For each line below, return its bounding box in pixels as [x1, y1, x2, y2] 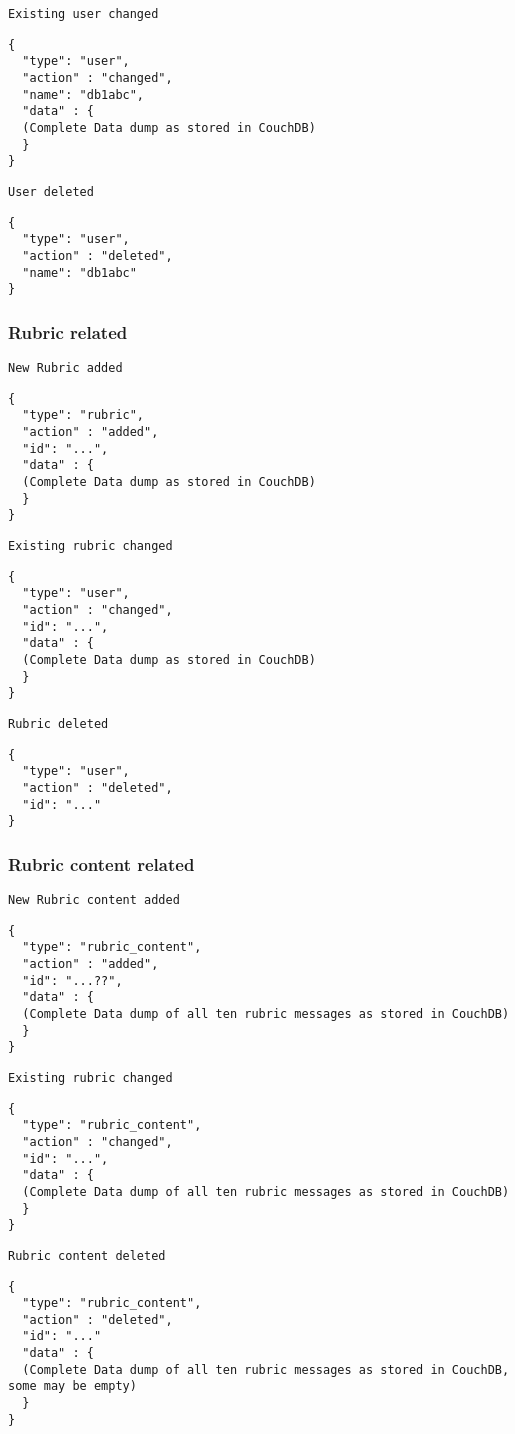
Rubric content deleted [8, 1248, 166, 1263]
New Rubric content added [8, 893, 180, 908]
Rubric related [8, 319, 128, 344]
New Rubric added [8, 361, 123, 376]
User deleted [8, 184, 94, 199]
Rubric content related [8, 851, 195, 876]
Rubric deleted [8, 716, 109, 731]
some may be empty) [8, 1379, 137, 1394]
